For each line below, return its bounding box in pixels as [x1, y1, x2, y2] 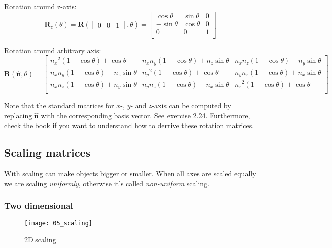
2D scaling [24, 234, 56, 245]
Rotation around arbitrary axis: [4, 45, 101, 55]
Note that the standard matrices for [4, 100, 114, 111]
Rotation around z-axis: [4, 1, 77, 11]
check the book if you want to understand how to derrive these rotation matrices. [4, 120, 254, 131]
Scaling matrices [4, 145, 91, 160]
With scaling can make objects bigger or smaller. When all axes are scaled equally [4, 168, 256, 179]
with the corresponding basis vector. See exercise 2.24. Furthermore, [41, 110, 250, 120]
